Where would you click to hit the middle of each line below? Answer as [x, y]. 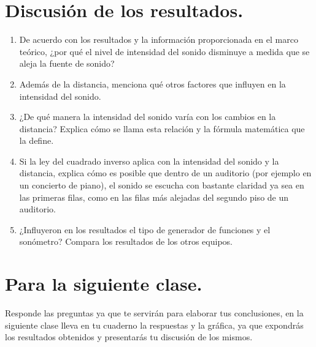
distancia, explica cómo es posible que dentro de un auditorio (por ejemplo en [165, 173]
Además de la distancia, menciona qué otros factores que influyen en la [152, 84]
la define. [37, 140]
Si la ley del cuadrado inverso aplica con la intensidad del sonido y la [149, 161]
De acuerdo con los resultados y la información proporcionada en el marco [159, 39]
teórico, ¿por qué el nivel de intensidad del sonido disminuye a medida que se [164, 51]
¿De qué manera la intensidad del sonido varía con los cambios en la [148, 117]
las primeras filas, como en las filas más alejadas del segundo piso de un [154, 197]
